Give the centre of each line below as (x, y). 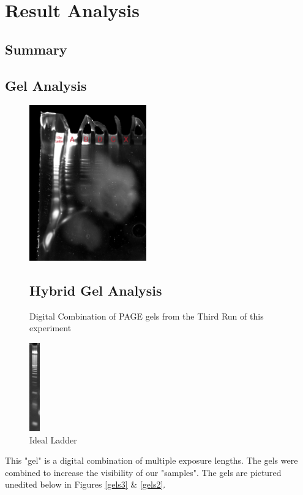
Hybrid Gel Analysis (96, 290)
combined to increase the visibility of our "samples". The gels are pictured (143, 472)
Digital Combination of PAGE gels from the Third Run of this (147, 316)
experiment (50, 328)
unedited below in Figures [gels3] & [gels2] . (85, 484)
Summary (36, 49)
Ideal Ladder (53, 439)
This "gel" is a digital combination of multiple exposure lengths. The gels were (151, 460)
